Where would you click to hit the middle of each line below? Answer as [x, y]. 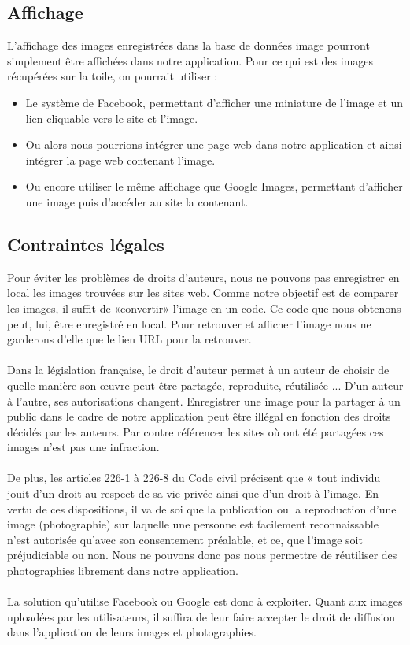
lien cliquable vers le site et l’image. [112, 118]
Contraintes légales [86, 244]
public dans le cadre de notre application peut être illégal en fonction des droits [199, 416]
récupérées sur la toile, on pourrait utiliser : [113, 76]
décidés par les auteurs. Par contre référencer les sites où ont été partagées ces [196, 431]
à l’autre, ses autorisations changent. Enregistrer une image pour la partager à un [204, 400]
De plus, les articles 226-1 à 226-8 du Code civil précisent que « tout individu [194, 478]
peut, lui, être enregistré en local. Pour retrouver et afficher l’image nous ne [189, 323]
